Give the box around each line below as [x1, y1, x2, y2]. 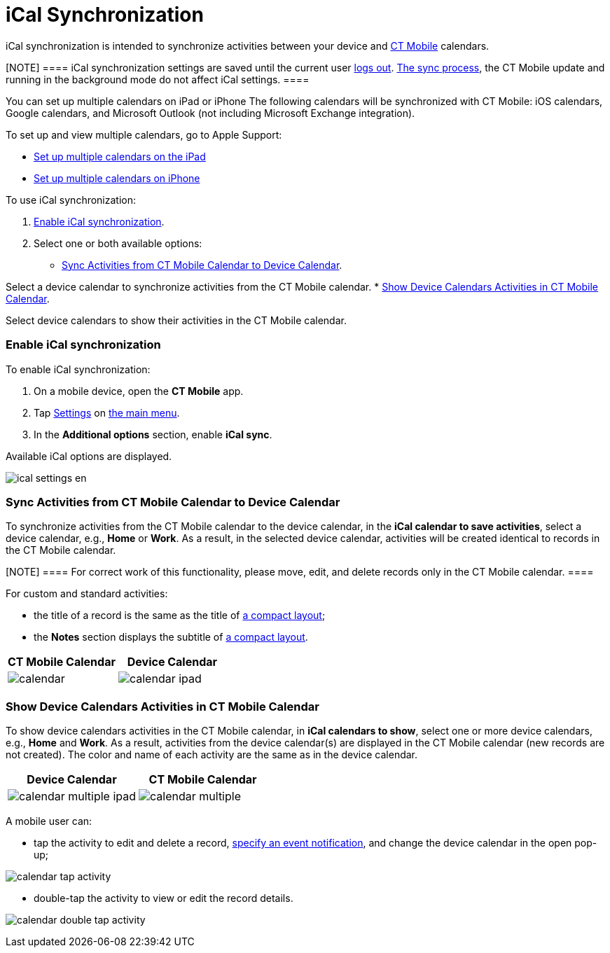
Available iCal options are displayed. [6, 450, 172, 462]
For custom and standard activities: [6, 587, 168, 600]
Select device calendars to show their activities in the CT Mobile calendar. [6, 314, 347, 326]
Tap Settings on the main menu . [34, 406, 180, 419]
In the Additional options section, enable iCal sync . [34, 428, 272, 440]
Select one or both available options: [34, 237, 202, 249]
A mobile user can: [6, 815, 92, 827]
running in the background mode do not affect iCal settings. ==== [6, 73, 310, 85]
